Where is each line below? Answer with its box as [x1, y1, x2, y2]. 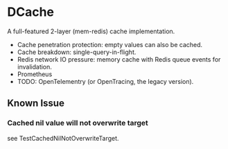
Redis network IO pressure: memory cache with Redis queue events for [17, 55, 221, 63]
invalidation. [17, 62, 52, 71]
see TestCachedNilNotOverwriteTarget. [7, 134, 119, 142]
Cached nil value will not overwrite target [7, 119, 149, 128]
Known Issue [7, 98, 64, 109]
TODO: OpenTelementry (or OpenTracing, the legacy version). [17, 77, 194, 85]
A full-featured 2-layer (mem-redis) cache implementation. [7, 27, 175, 35]
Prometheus [17, 70, 53, 78]
